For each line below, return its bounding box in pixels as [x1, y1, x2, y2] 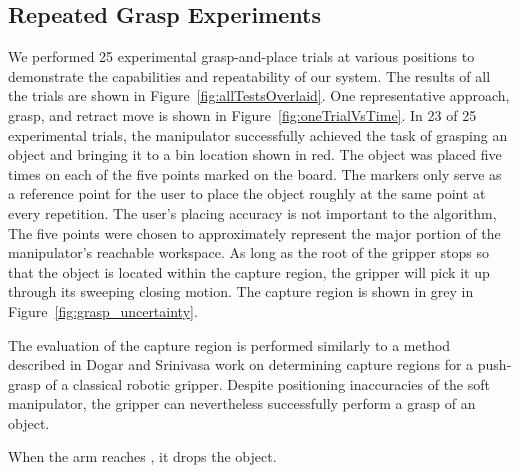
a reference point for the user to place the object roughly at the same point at [8, 183, 486, 204]
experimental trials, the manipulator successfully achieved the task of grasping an [8, 124, 508, 145]
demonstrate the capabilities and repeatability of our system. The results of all [8, 65, 491, 86]
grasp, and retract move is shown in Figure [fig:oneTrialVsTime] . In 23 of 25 [8, 104, 477, 125]
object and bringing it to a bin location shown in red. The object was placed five [8, 144, 502, 165]
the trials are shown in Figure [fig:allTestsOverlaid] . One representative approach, [8, 85, 510, 106]
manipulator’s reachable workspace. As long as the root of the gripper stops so [8, 242, 490, 263]
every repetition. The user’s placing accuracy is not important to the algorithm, [8, 202, 497, 223]
